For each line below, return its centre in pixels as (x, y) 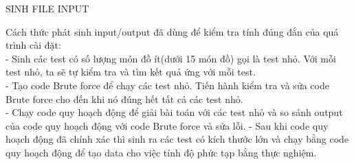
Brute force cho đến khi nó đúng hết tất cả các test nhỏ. (124, 98)
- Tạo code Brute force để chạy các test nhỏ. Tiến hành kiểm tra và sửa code (167, 85)
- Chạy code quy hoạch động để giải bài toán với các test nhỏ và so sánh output (174, 112)
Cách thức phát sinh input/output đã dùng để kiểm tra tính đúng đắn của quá (172, 31)
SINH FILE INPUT (47, 8)
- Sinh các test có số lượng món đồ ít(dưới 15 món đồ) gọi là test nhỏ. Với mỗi (171, 58)
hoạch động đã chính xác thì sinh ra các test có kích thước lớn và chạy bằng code (177, 139)
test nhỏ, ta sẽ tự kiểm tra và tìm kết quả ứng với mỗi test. (131, 72)
